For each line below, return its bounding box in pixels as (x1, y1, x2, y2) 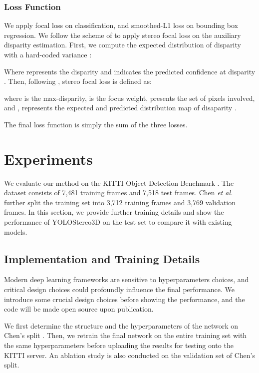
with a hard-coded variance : (4, 49, 92, 59)
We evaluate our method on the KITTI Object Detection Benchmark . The (4, 177, 234, 188)
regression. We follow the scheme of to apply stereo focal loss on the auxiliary (4, 29, 241, 40)
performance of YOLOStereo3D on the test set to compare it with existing (4, 217, 232, 227)
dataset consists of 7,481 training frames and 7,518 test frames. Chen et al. (4, 187, 233, 198)
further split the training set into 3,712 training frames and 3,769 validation (4, 197, 236, 207)
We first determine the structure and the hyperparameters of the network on (4, 320, 239, 331)
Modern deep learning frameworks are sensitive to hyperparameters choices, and (4, 274, 249, 285)
